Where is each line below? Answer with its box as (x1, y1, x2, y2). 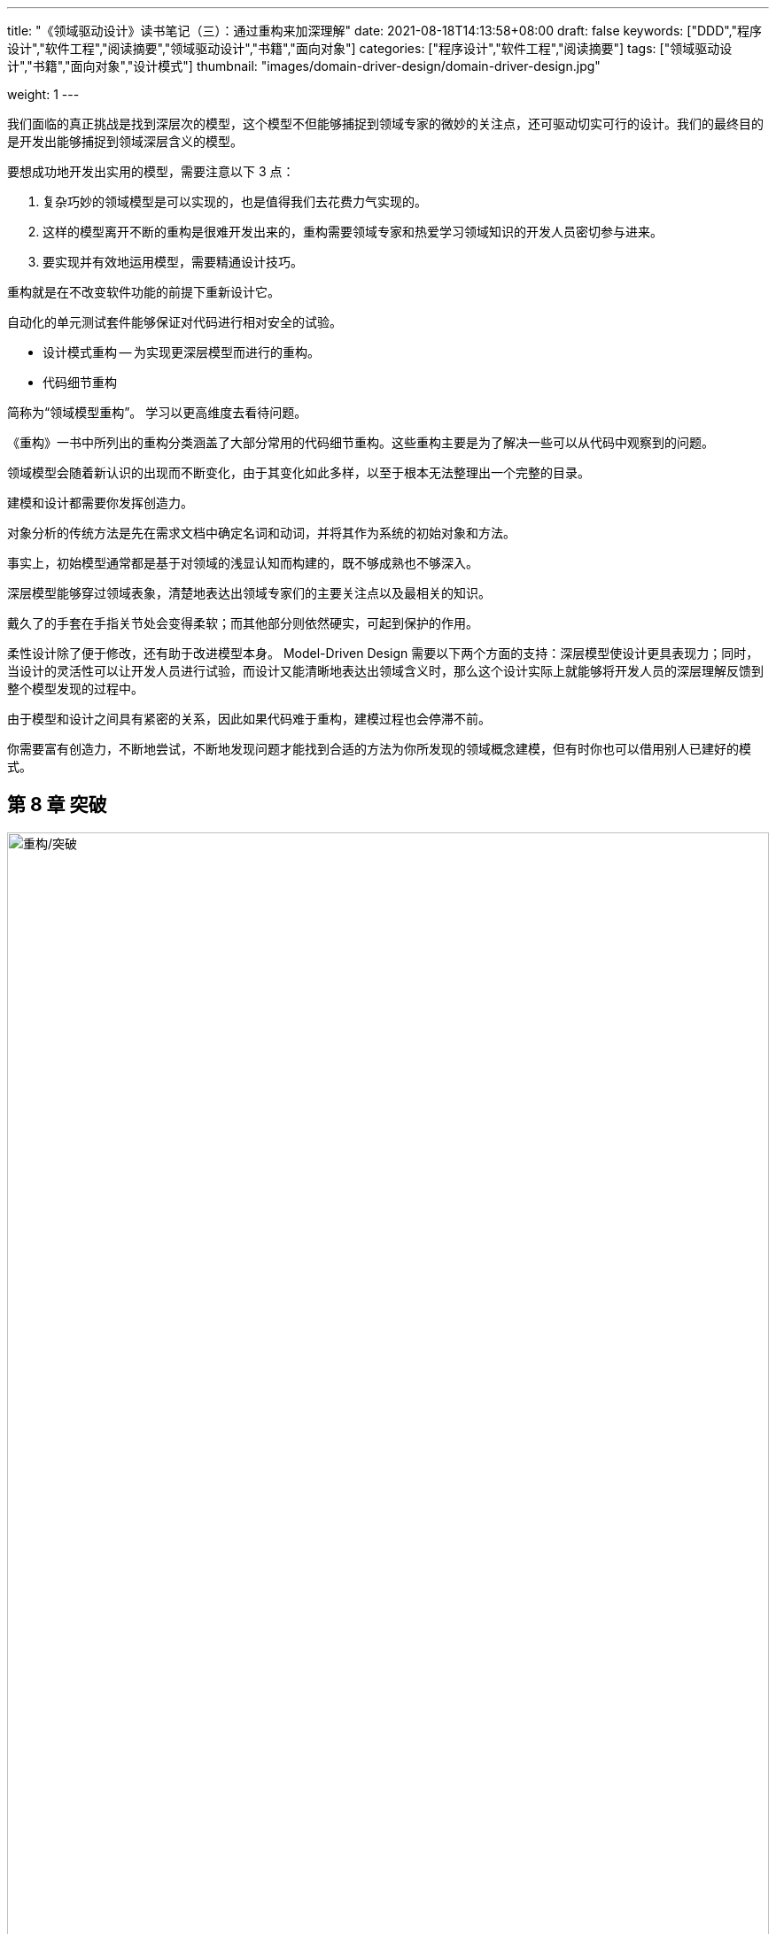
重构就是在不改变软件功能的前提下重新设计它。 (7, 284, 280, 299)
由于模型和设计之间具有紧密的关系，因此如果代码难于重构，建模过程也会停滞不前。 (7, 711, 491, 726)
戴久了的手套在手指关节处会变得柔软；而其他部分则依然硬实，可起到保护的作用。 (7, 615, 478, 630)
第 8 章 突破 (7, 793, 107, 816)
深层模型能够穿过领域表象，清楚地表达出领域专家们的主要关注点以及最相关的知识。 (7, 585, 491, 600)
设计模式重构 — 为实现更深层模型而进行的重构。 (43, 344, 321, 360)
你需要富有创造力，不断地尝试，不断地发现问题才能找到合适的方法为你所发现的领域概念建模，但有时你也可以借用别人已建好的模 (7, 741, 751, 756)
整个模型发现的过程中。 (7, 681, 144, 696)
